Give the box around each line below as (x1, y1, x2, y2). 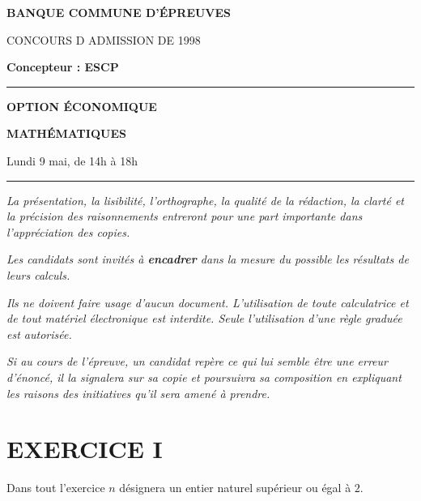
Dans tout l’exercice (6, 479, 105, 496)
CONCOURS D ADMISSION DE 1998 (6, 31, 201, 48)
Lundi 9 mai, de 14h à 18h (6, 152, 138, 169)
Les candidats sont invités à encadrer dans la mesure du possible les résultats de (6, 250, 409, 268)
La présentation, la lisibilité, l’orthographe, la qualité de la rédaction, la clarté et (6, 191, 405, 208)
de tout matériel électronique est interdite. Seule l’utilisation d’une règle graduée (6, 310, 402, 327)
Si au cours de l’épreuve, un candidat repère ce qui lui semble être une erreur (6, 353, 388, 370)
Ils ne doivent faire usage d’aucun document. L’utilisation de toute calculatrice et (6, 293, 409, 310)
